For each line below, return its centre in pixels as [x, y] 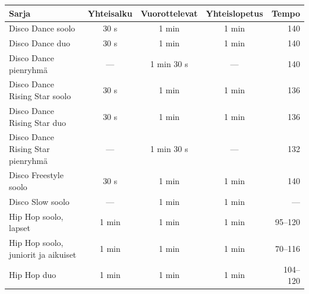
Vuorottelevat [169, 13]
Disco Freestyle [36, 175]
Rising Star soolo [40, 96]
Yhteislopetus [234, 13]
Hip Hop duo [33, 275]
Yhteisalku [110, 13]
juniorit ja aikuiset [43, 254]
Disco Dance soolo [42, 28]
